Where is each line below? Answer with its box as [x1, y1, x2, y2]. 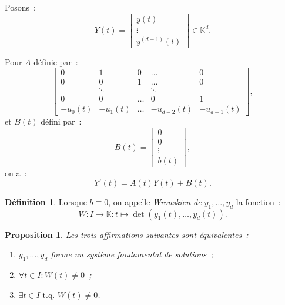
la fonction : [236, 195, 281, 207]
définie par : [33, 55, 78, 68]
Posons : [5, 1, 36, 13]
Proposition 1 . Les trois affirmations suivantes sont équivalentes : [5, 228, 249, 240]
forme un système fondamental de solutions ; [51, 248, 213, 260]
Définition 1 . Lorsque [5, 195, 87, 207]
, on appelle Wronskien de [108, 195, 202, 207]
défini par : [41, 115, 82, 128]
